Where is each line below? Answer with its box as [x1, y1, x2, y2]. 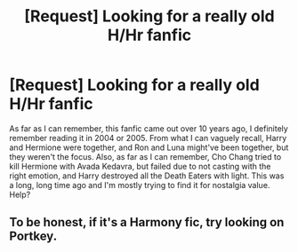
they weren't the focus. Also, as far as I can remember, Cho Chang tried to [9, 151, 282, 161]
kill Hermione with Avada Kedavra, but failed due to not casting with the [9, 161, 271, 171]
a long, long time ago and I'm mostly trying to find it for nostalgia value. [9, 179, 270, 190]
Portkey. [9, 229, 58, 244]
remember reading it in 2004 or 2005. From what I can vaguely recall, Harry [9, 132, 287, 143]
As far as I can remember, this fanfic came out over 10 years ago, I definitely [9, 122, 289, 134]
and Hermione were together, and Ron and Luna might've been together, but [9, 142, 289, 153]
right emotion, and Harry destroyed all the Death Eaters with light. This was [9, 170, 285, 181]
